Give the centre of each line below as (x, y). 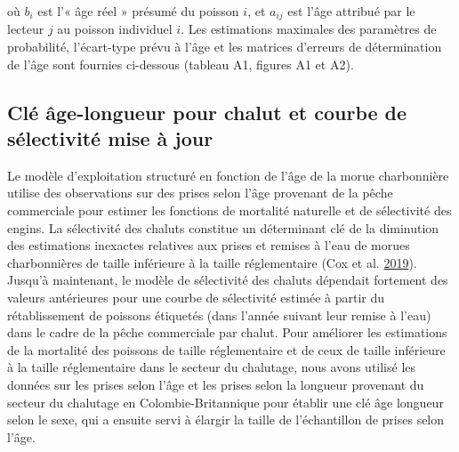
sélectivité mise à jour (110, 138)
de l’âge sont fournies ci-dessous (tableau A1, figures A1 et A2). (181, 64)
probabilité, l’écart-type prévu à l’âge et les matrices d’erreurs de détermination (225, 47)
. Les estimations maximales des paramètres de (309, 29)
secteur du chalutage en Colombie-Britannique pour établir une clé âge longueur (225, 402)
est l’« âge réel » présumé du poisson (138, 11)
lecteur (26, 29)
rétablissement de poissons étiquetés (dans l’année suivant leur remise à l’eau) (219, 315)
